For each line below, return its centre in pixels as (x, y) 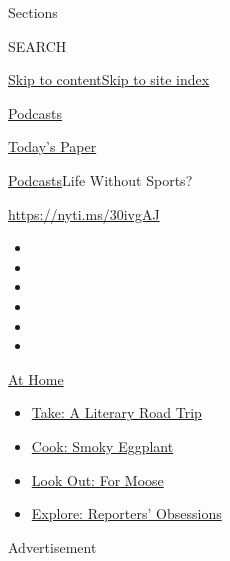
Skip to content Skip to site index (109, 79)
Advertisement (52, 546)
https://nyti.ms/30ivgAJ (84, 213)
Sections (33, 12)
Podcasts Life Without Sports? (100, 179)
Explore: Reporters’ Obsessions (126, 513)
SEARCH (37, 45)
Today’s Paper (52, 146)
